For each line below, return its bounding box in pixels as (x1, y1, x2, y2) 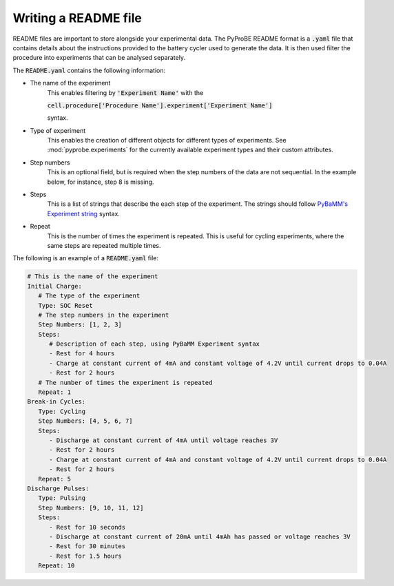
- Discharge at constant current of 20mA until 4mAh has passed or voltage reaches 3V (49, 532, 351, 541)
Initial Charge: (27, 282, 83, 290)
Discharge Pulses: (27, 484, 90, 492)
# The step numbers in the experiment (38, 311, 169, 319)
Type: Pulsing (38, 494, 86, 502)
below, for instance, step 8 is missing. (47, 178, 154, 186)
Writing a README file (12, 10, 143, 25)
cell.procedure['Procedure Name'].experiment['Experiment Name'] (47, 101, 273, 109)
